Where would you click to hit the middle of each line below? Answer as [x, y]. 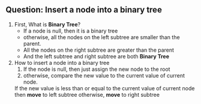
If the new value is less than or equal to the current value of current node [104, 88]
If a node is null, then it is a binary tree [70, 31]
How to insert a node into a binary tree [62, 63]
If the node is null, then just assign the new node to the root [97, 69]
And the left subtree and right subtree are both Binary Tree [96, 56]
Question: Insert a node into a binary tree [84, 10]
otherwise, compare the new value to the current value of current [104, 75]
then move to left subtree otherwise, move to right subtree [87, 94]
